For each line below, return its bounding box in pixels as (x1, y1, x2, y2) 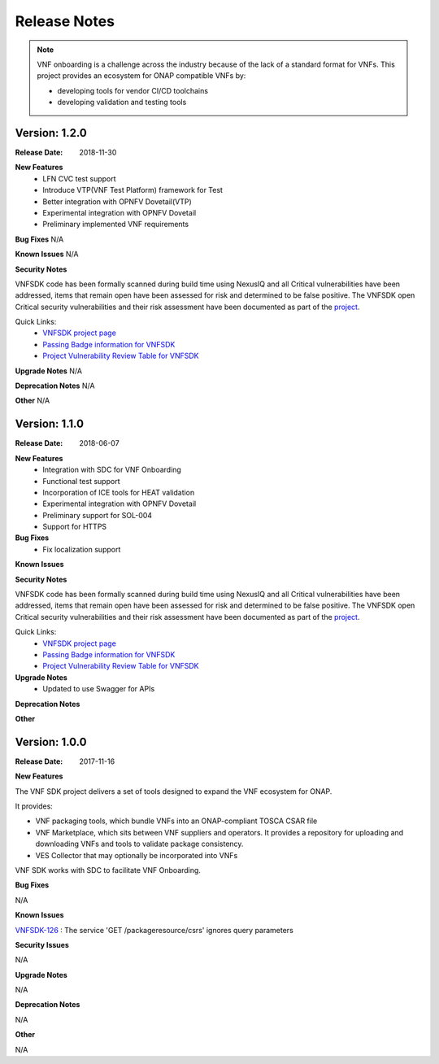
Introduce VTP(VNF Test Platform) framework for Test (42, 185, 224, 195)
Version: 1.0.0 (15, 735, 87, 748)
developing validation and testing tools (57, 98, 187, 107)
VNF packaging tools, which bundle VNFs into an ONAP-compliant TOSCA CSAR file (35, 816, 318, 826)
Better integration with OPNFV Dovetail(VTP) (42, 196, 193, 207)
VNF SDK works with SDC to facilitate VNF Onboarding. (15, 865, 201, 874)
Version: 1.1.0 (15, 417, 85, 431)
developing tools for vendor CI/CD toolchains (57, 85, 209, 95)
